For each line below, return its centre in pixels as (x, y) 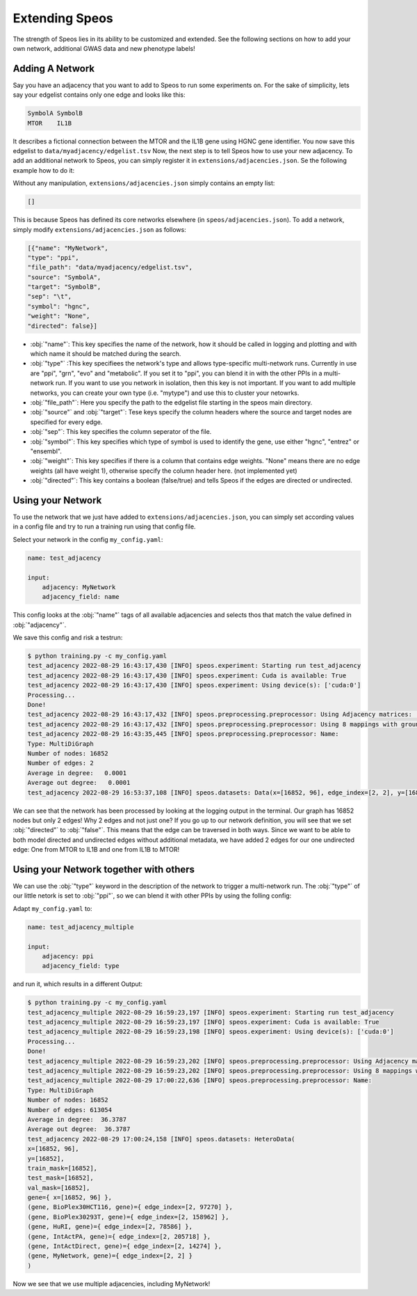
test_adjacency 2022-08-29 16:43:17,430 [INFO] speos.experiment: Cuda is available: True (187, 675)
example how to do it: (44, 170)
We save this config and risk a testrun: (68, 638)
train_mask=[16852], (62, 1168)
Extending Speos (63, 18)
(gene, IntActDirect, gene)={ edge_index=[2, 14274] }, (125, 1246)
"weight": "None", (59, 316)
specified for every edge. (66, 422)
